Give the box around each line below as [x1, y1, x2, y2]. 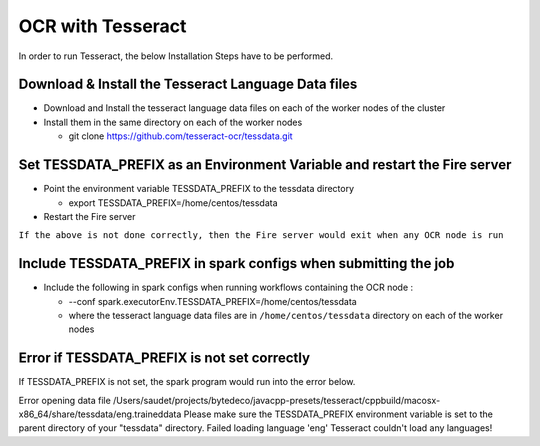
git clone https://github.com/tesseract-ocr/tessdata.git [68, 130, 294, 142]
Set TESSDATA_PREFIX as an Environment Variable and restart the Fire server [18, 156, 512, 174]
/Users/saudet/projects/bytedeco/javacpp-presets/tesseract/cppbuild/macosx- [113, 394, 441, 406]
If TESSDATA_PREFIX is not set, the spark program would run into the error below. [18, 376, 356, 388]
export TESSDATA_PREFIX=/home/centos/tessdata [68, 196, 279, 209]
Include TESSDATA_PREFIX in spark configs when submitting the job [18, 255, 455, 272]
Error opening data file [18, 394, 112, 406]
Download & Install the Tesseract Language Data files [18, 76, 358, 93]
